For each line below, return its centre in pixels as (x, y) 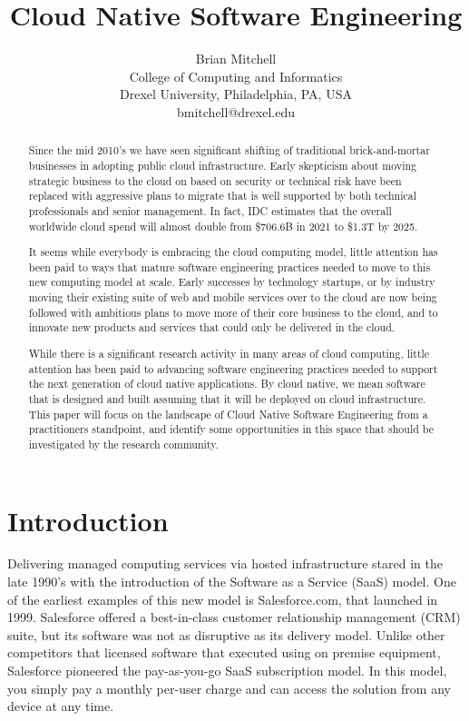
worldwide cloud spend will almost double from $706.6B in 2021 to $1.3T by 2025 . (223, 226)
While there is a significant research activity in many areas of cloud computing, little (229, 353)
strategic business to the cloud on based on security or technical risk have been (215, 180)
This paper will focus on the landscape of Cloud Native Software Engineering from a (228, 414)
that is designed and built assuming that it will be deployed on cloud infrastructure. (227, 398)
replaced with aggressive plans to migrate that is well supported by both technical (222, 196)
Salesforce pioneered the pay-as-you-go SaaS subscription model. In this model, (227, 671)
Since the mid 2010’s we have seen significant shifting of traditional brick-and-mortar (229, 150)
